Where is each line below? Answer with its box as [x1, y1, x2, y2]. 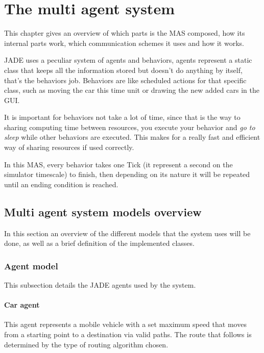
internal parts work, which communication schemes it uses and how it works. [4, 37, 244, 48]
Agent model [4, 259, 58, 272]
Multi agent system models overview [4, 204, 202, 219]
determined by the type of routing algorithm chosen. [4, 339, 169, 349]
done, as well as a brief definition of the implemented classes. [4, 238, 195, 248]
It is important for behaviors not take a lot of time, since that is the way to [4, 112, 241, 122]
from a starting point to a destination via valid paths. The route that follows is [4, 329, 252, 340]
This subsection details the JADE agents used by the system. [4, 280, 196, 290]
